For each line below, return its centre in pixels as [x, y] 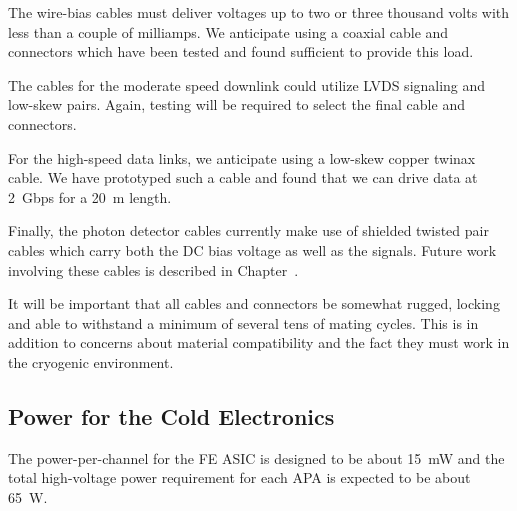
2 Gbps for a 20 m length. [90, 196]
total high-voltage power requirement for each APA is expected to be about [239, 477]
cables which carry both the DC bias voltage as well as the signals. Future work [252, 249]
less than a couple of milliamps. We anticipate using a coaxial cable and [228, 31]
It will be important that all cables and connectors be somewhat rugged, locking [254, 303]
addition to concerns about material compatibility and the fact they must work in [259, 342]
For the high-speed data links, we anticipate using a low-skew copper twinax [242, 157]
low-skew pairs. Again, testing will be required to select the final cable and [236, 104]
